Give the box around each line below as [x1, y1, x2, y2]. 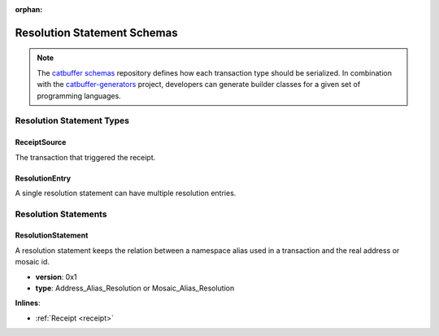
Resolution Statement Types [15, 115, 130, 126]
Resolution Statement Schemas [15, 25, 178, 40]
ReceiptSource [15, 137, 67, 147]
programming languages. [37, 90, 121, 101]
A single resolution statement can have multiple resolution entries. [15, 188, 237, 198]
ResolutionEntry [15, 173, 72, 183]
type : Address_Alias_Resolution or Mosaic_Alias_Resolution [35, 283, 235, 293]
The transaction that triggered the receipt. [15, 152, 156, 162]
